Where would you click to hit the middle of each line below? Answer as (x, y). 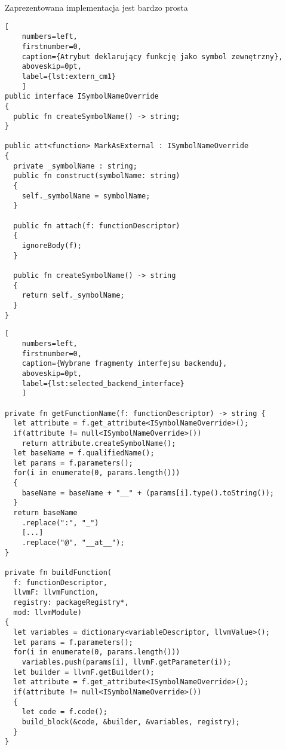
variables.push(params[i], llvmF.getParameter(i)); (127, 662)
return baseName (45, 513)
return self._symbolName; (73, 296)
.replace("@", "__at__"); (73, 543)
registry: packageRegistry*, (71, 602)
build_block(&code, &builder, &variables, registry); (131, 722)
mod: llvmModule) (47, 612)
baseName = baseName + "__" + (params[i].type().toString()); (148, 493)
